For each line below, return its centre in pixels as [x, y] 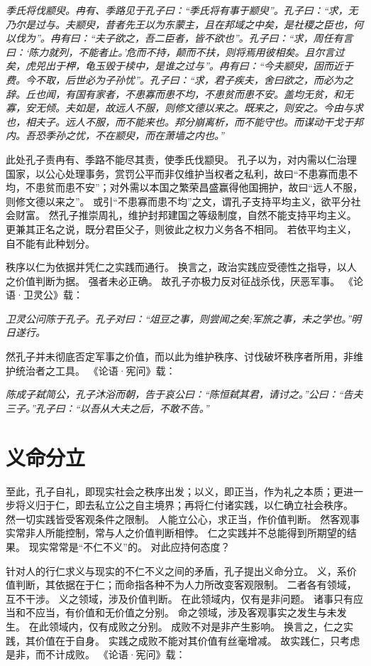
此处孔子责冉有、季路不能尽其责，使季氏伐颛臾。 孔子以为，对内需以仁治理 [181, 159]
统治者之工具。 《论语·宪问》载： [95, 370]
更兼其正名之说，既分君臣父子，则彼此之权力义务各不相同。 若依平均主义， [181, 229]
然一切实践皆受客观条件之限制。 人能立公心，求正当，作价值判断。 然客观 [178, 519]
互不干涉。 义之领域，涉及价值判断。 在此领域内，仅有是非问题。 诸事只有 [179, 598]
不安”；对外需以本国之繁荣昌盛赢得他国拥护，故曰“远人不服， [219, 187]
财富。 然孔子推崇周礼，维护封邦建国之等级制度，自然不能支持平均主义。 [186, 215]
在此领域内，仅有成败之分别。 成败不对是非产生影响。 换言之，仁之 [186, 626]
